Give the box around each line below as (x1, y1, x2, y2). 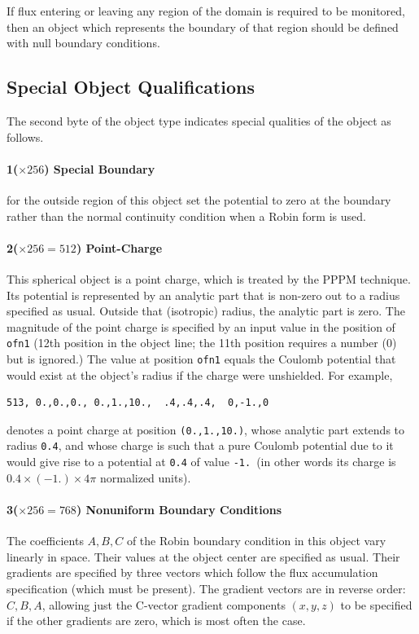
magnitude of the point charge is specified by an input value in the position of (7, 318, 395, 335)
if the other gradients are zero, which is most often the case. (7, 612, 306, 629)
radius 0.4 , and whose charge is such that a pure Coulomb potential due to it (7, 437, 394, 454)
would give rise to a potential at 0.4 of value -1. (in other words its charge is (7, 453, 396, 470)
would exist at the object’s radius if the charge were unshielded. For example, (7, 366, 393, 383)
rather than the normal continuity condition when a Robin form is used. (7, 207, 366, 224)
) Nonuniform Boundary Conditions (76, 500, 282, 517)
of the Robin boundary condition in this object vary (126, 532, 386, 549)
